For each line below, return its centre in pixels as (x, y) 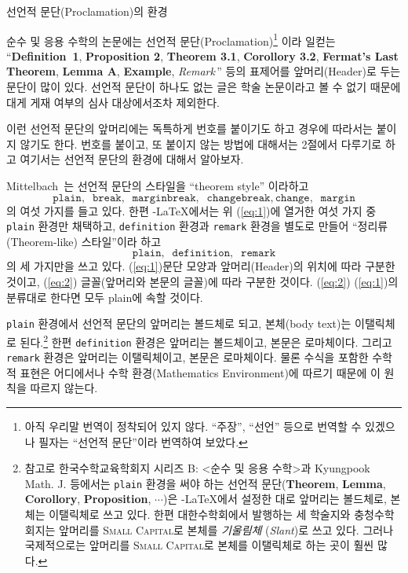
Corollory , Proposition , (88, 499)
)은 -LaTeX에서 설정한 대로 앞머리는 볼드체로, (275, 499)
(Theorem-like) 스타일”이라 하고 (84, 241)
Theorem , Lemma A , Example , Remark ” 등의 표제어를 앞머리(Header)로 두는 (204, 71)
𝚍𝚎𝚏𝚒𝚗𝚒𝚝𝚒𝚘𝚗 (201, 253)
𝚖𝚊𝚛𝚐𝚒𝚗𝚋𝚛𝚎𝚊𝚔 (164, 198)
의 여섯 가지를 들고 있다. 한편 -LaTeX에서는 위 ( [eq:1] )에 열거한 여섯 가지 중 (191, 210)
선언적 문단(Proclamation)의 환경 (87, 11)
